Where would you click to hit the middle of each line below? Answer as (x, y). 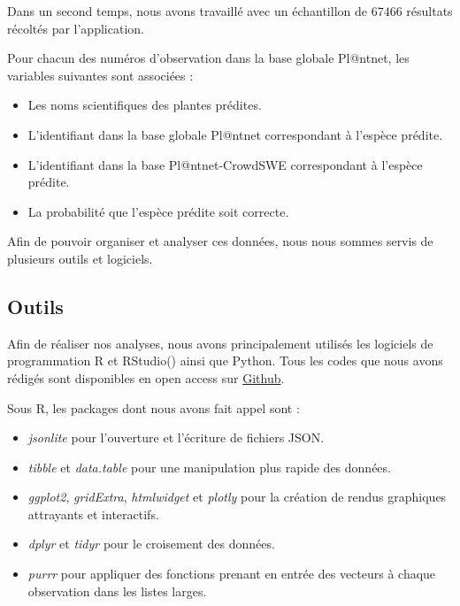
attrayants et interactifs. (93, 514)
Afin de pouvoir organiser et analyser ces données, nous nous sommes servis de (220, 241)
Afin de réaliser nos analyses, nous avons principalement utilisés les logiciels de (220, 343)
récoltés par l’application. (76, 28)
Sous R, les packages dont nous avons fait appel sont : (153, 407)
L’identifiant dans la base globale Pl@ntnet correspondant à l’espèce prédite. (235, 134)
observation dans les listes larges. (117, 591)
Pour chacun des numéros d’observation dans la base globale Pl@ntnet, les (208, 58)
